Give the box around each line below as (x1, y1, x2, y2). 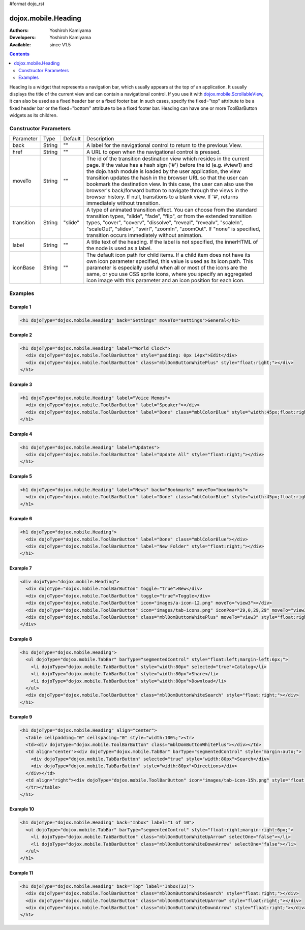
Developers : (9, 35, 36, 41)
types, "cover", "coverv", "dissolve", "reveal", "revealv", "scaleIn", (86, 219, 243, 226)
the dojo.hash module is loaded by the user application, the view (86, 168, 241, 175)
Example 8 (9, 636, 33, 642)
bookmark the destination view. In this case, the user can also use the (86, 181, 254, 188)
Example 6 (9, 516, 33, 522)
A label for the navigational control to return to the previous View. (86, 142, 242, 149)
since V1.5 (49, 41, 71, 48)
